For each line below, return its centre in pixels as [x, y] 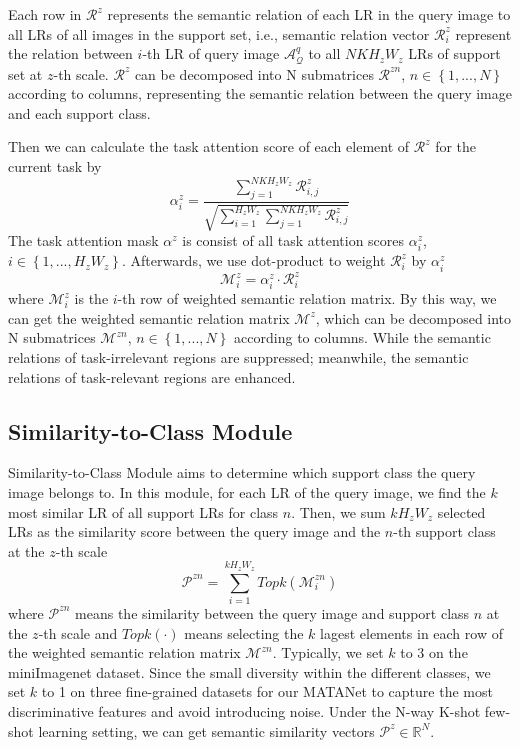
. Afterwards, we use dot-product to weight [253, 260]
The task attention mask [83, 240]
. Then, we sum [338, 511]
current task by [55, 165]
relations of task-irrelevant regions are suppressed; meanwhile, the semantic [238, 357]
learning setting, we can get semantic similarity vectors [206, 730]
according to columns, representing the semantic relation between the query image [260, 93]
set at [25, 73]
